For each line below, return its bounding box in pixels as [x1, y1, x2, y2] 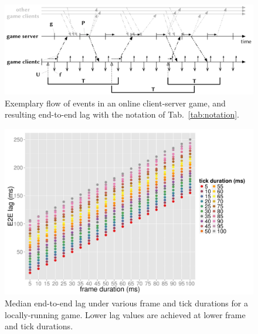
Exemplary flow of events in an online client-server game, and [5, 96, 226, 109]
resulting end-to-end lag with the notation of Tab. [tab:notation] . [5, 108, 239, 121]
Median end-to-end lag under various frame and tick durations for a [5, 296, 248, 309]
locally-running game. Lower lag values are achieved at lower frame [5, 308, 246, 320]
